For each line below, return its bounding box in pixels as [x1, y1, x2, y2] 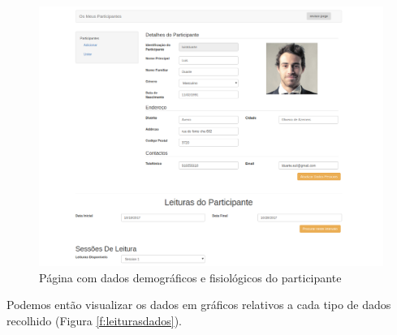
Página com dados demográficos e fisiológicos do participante [39, 268, 342, 286]
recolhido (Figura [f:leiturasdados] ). [6, 311, 182, 329]
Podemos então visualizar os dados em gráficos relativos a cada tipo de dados [6, 296, 391, 313]
